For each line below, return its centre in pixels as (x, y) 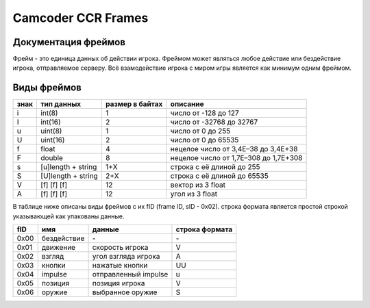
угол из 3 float (194, 194)
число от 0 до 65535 (205, 140)
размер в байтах (134, 104)
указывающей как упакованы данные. (69, 216)
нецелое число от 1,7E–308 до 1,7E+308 (236, 158)
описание (187, 104)
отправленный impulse (130, 274)
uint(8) (51, 131)
